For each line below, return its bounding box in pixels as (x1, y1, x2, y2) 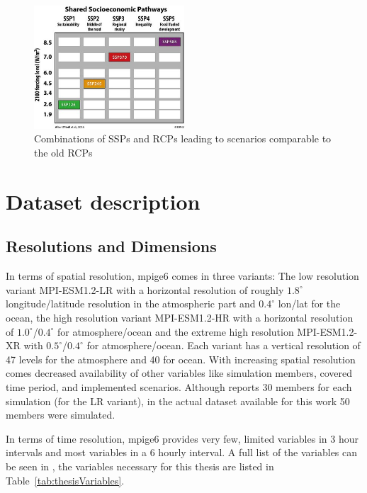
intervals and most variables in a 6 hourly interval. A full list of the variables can (6, 445, 358, 460)
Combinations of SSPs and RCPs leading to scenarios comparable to (34, 131, 332, 146)
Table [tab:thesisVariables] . (6, 472, 125, 487)
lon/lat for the (278, 296, 341, 311)
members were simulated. (6, 407, 115, 422)
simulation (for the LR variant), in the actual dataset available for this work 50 (6, 393, 350, 408)
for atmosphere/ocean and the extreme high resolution (57, 324, 294, 339)
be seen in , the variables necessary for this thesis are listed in (6, 458, 274, 473)
